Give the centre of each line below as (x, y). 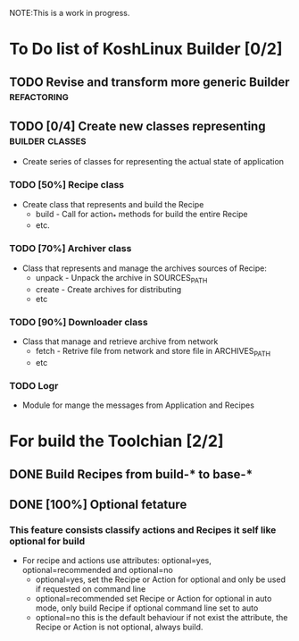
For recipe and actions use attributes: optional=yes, (116, 561)
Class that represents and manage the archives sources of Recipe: (145, 268)
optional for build (47, 541)
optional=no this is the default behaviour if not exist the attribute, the (162, 618)
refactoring (39, 96)
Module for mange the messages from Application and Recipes (138, 405)
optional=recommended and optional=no (98, 570)
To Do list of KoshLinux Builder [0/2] (146, 49)
